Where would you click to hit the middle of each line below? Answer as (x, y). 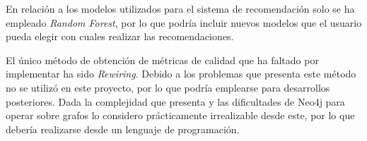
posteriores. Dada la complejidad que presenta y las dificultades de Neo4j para (175, 101)
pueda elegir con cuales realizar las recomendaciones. (120, 36)
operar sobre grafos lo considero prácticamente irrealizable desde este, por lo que (180, 115)
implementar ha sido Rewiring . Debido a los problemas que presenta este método (181, 74)
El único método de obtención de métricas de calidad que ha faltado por (162, 60)
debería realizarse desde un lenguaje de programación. (123, 129)
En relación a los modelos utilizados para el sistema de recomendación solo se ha (180, 8)
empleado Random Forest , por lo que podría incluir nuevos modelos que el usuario (184, 22)
